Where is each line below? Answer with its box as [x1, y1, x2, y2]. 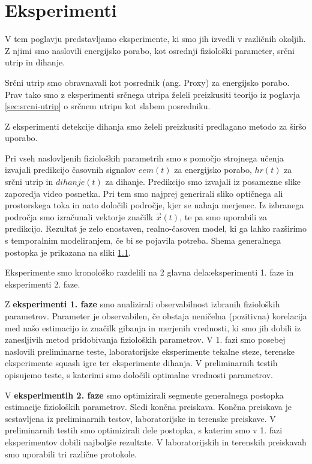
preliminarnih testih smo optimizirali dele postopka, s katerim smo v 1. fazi [5, 424, 283, 436]
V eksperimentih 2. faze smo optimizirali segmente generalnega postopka [5, 388, 284, 401]
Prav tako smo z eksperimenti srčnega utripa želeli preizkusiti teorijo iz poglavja [5, 88, 300, 100]
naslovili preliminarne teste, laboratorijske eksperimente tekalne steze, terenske [5, 345, 295, 357]
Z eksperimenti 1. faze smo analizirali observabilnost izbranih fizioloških [5, 298, 280, 310]
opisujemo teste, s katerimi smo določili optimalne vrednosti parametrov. [5, 368, 273, 381]
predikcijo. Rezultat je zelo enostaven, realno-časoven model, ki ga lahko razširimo [5, 222, 307, 235]
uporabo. [5, 131, 38, 144]
